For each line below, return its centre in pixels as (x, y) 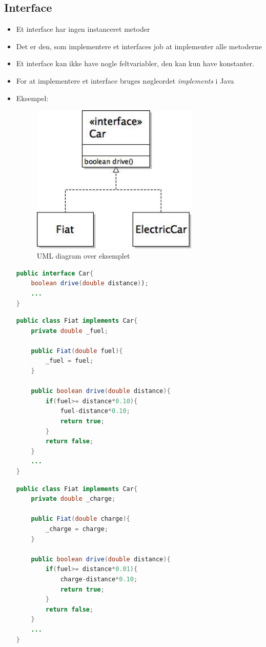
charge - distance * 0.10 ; (99, 579)
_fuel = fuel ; (70, 361)
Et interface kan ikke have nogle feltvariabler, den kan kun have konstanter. (135, 63)
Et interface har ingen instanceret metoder (83, 29)
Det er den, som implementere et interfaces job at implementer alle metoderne (139, 46)
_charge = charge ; (77, 529)
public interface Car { (55, 273)
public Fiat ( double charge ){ (80, 519)
